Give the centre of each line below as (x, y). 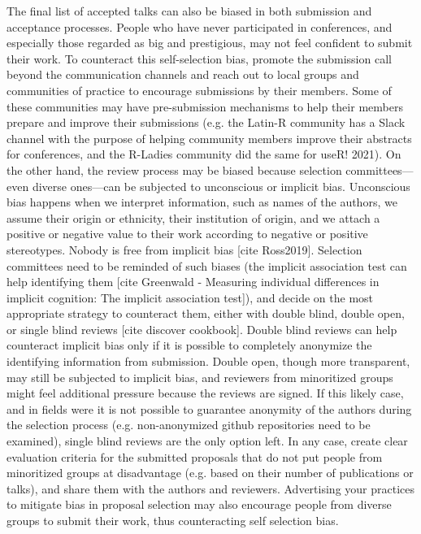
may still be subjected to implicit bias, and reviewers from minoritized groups (200, 377)
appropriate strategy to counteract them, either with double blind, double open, (206, 313)
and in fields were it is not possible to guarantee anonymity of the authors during (209, 408)
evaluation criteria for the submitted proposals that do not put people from (195, 456)
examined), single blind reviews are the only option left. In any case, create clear (207, 441)
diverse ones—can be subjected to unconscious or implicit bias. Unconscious (221, 186)
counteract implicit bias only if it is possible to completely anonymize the (189, 345)
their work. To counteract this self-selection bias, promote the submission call (199, 58)
